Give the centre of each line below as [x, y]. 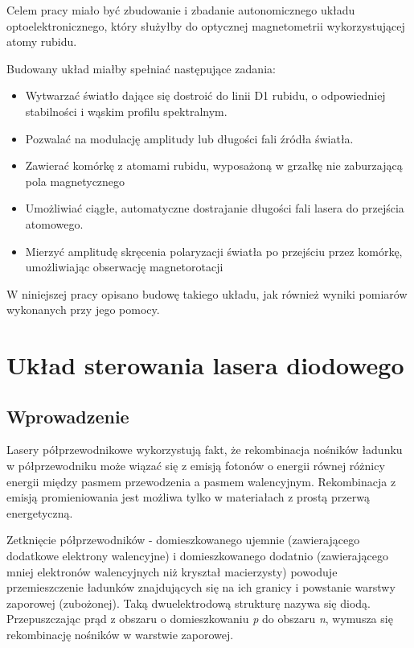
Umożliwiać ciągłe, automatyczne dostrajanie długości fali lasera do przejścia [215, 208]
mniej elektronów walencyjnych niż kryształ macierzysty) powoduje [172, 571]
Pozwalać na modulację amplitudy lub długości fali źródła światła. [189, 138]
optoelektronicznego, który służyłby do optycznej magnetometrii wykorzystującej [206, 25]
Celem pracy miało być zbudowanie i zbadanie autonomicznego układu [181, 10]
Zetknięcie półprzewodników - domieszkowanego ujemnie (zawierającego [183, 540]
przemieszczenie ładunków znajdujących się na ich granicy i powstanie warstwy [201, 587]
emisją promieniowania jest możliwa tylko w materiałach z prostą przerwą [188, 497]
